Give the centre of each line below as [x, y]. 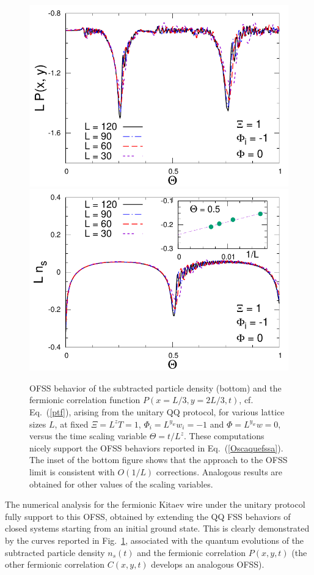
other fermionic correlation [55, 564]
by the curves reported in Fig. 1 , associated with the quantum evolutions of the [155, 540]
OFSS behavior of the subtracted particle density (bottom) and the [155, 388]
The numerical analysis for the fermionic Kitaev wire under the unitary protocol [155, 504]
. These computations [224, 436]
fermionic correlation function [85, 400]
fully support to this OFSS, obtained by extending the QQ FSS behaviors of [148, 516]
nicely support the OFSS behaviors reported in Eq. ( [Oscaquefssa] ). [156, 447]
